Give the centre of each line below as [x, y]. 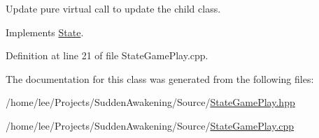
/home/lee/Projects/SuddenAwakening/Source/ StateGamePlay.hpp [150, 102]
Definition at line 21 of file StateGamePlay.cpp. [107, 55]
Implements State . [45, 32]
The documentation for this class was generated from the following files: [160, 78]
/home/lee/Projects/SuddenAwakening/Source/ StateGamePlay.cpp [150, 125]
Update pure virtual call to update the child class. [113, 8]
